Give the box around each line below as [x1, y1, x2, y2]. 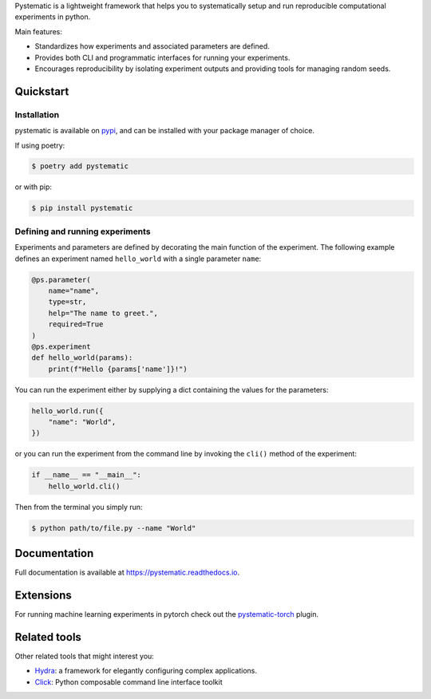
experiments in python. [14, 12, 91, 22]
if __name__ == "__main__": [31, 471, 141, 480]
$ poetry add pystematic [31, 162, 129, 171]
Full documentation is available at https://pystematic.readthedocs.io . [14, 567, 239, 578]
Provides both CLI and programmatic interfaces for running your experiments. [34, 53, 291, 62]
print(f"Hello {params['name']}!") [48, 364, 188, 373]
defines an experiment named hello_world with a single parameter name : [14, 254, 262, 263]
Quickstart [14, 85, 69, 98]
